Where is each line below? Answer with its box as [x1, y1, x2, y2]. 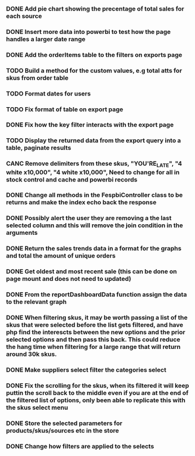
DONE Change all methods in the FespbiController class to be [6, 191, 183, 199]
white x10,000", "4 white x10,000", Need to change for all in [6, 168, 180, 176]
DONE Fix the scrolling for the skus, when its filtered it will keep [6, 381, 190, 389]
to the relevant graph [6, 298, 67, 306]
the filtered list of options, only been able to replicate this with [6, 396, 186, 404]
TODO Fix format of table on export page [6, 105, 124, 113]
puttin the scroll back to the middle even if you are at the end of [6, 389, 189, 397]
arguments [6, 229, 38, 237]
